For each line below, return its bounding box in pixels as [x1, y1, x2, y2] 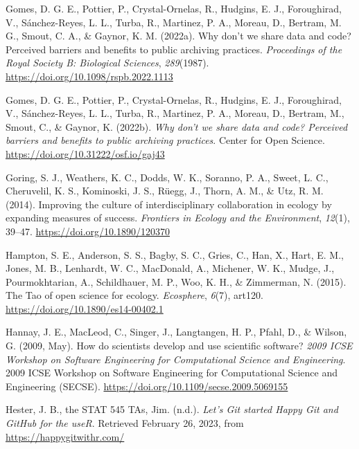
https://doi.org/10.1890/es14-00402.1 [6, 301, 164, 315]
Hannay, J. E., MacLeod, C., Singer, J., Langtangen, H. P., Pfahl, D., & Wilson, [6, 324, 347, 339]
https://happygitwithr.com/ [6, 429, 125, 443]
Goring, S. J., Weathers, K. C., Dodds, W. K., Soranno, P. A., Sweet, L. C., [6, 169, 329, 184]
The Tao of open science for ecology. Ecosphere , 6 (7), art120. [6, 288, 263, 302]
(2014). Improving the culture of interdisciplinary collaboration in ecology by [6, 196, 332, 211]
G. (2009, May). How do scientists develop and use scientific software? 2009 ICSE [6, 338, 353, 353]
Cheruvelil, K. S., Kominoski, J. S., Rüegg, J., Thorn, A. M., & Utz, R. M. [6, 183, 324, 198]
